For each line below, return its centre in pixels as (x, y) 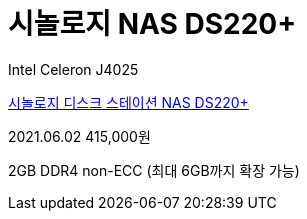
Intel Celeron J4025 (73, 69)
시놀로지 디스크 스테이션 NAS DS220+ (128, 102)
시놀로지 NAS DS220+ (152, 24)
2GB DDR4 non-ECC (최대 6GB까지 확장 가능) (154, 170)
